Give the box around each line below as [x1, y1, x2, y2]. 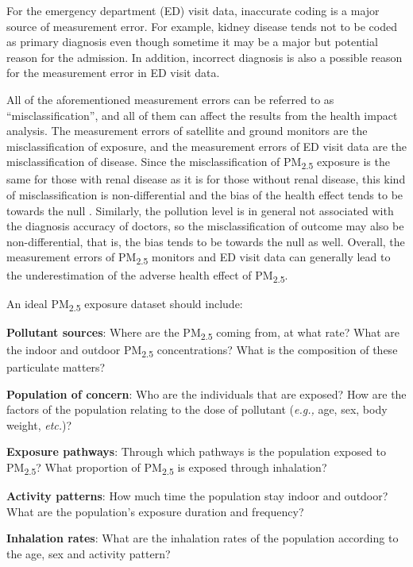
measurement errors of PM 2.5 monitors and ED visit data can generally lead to [6, 249, 391, 268]
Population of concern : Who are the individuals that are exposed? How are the [6, 385, 407, 402]
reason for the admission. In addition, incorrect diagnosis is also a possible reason [6, 48, 403, 65]
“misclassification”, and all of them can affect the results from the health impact [6, 106, 398, 123]
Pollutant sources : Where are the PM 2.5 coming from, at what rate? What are [6, 323, 400, 342]
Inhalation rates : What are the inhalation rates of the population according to [6, 530, 399, 546]
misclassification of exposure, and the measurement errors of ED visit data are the [6, 137, 407, 154]
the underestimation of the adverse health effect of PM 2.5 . [6, 266, 288, 285]
